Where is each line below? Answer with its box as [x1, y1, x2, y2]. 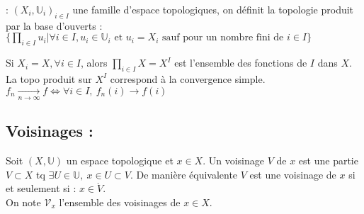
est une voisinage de [249, 167, 336, 181]
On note [6, 194, 41, 209]
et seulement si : [6, 181, 76, 196]
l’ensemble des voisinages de [59, 194, 181, 209]
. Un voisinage [203, 153, 265, 168]
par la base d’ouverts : [6, 18, 103, 33]
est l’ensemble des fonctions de [174, 55, 307, 70]
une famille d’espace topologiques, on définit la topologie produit [72, 2, 354, 16]
